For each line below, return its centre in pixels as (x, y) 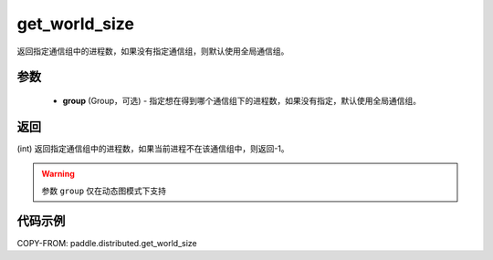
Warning (58, 174)
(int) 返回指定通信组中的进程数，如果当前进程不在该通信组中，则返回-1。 (153, 148)
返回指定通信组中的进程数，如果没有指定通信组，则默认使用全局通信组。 (153, 51)
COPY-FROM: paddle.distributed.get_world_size (107, 243)
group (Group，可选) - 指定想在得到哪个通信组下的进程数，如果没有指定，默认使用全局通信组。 (242, 100)
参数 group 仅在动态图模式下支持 (104, 191)
